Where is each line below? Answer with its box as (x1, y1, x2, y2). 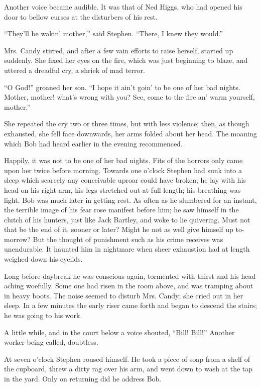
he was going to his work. (4, 310, 82, 321)
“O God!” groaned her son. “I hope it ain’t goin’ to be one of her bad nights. (4, 82, 240, 92)
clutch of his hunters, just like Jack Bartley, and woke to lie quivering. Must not (4, 214, 250, 224)
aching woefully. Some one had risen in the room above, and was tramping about (4, 280, 253, 291)
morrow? (4, 234, 31, 244)
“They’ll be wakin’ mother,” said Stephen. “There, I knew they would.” (4, 28, 223, 39)
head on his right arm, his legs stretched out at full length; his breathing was (4, 184, 241, 195)
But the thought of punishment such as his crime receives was (33, 234, 223, 244)
